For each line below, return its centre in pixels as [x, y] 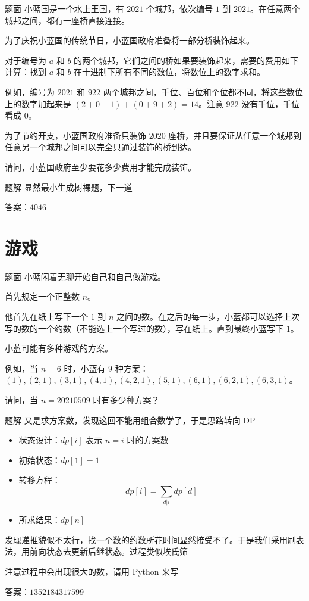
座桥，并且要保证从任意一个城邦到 [235, 135]
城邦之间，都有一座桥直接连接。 [67, 20]
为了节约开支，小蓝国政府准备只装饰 [75, 135]
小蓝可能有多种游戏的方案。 [59, 348]
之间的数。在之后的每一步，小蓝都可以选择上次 [208, 317]
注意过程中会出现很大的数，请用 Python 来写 [92, 572]
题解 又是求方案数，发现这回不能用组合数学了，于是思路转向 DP [130, 420]
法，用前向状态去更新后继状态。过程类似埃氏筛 [96, 551]
